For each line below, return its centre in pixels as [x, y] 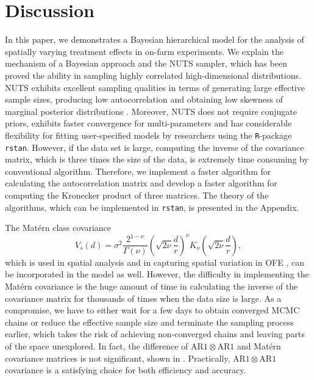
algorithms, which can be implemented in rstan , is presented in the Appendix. [152, 207]
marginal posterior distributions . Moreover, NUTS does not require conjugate [151, 111]
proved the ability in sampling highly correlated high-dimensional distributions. [153, 75]
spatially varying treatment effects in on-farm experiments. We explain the [144, 51]
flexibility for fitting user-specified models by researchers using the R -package [148, 135]
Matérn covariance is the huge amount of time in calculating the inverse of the [152, 286]
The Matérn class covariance [58, 228]
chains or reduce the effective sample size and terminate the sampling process [149, 322]
